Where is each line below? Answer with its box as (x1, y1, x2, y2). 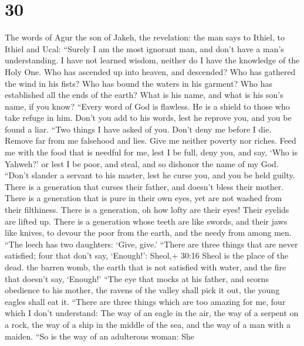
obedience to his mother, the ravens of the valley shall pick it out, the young (5, 284, 280, 296)
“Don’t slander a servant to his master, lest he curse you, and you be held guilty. (5, 169, 295, 181)
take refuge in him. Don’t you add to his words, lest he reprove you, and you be (5, 111, 292, 124)
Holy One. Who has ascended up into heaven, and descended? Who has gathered (5, 65, 296, 77)
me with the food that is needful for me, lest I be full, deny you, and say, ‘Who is (5, 146, 298, 158)
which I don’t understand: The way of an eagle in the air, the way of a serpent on (5, 307, 299, 319)
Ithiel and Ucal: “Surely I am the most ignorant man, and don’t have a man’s (5, 42, 284, 55)
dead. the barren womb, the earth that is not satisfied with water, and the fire (5, 261, 286, 273)
